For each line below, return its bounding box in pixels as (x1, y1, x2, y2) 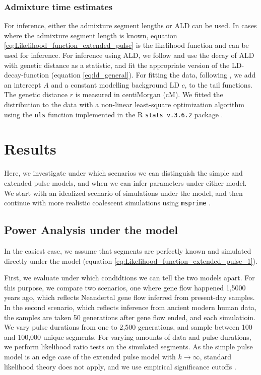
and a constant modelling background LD (51, 79, 179, 90)
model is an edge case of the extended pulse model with (4, 351, 176, 361)
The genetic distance (4, 89, 68, 100)
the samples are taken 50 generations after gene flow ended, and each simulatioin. (4, 312, 255, 322)
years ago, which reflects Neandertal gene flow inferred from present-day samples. (4, 292, 255, 303)
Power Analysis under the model (4, 222, 178, 238)
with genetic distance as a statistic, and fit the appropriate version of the (4, 59, 230, 70)
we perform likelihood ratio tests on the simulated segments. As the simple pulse (4, 341, 253, 352)
